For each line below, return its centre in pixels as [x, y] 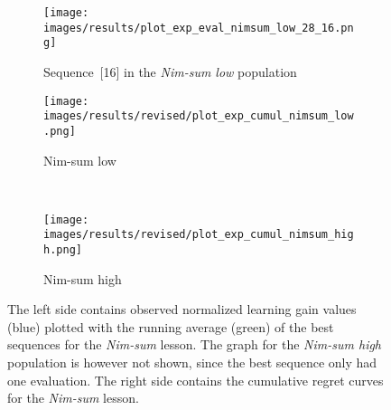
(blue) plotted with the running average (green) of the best [171, 326]
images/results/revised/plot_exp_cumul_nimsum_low [199, 116]
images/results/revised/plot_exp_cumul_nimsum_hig [199, 235]
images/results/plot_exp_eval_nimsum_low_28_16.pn [199, 28]
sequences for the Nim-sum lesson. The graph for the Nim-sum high [195, 344]
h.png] [63, 250]
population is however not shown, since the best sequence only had [192, 362]
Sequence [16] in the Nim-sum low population [170, 71]
